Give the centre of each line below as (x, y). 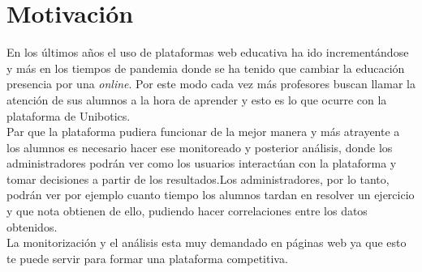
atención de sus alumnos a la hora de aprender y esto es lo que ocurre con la (197, 99)
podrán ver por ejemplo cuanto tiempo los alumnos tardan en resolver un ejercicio (211, 195)
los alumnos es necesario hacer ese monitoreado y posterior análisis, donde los (200, 147)
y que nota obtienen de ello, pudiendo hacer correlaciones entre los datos (187, 211)
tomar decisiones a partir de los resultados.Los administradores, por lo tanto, (198, 178)
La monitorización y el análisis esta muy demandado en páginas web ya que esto (207, 242)
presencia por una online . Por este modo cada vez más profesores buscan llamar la (211, 84)
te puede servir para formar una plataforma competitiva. (147, 258)
